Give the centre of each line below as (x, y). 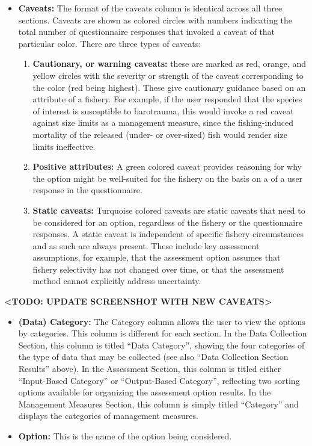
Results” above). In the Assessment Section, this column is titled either (150, 369)
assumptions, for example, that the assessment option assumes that (157, 257)
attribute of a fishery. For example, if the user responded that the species (167, 99)
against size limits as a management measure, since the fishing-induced (163, 122)
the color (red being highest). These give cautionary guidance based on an (169, 87)
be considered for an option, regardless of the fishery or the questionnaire (167, 222)
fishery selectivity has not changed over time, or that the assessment (158, 269)
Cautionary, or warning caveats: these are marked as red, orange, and (170, 63)
